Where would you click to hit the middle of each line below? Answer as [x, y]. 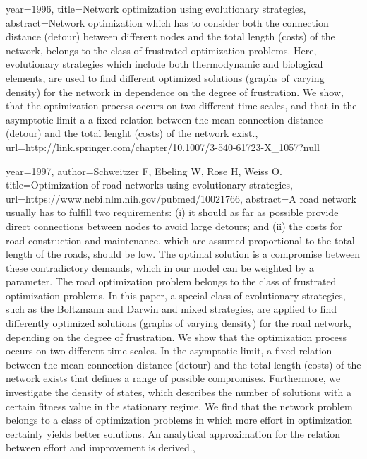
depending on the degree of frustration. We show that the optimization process [176, 336]
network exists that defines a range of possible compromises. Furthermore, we [173, 378]
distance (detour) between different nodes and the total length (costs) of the [170, 36]
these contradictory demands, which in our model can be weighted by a [160, 267]
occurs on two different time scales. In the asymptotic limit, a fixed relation [169, 351]
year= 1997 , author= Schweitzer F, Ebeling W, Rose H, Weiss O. [144, 171]
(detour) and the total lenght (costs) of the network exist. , [132, 133]
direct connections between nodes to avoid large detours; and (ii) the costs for [174, 226]
